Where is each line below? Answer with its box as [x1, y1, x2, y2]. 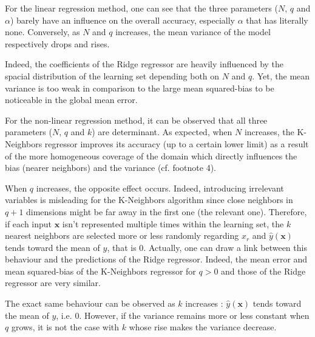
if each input [5, 217, 52, 230]
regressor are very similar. [5, 276, 101, 289]
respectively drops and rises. [5, 37, 110, 50]
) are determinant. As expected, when [92, 125, 232, 138]
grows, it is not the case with [11, 321, 120, 333]
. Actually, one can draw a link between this [143, 241, 307, 253]
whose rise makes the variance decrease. [129, 321, 277, 333]
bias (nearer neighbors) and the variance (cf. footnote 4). [5, 161, 216, 174]
